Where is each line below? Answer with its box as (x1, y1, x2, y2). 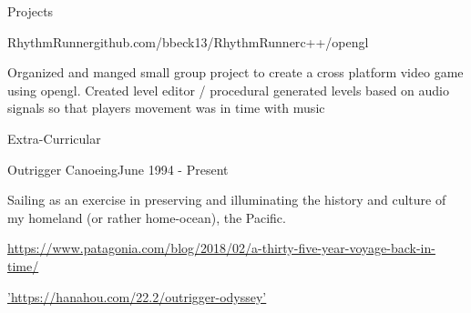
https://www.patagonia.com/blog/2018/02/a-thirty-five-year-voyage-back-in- (7, 238, 435, 257)
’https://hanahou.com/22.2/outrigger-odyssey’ (7, 287, 267, 306)
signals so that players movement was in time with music (7, 98, 325, 117)
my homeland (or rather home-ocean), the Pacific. (7, 207, 286, 227)
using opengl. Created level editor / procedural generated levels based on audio (7, 80, 449, 99)
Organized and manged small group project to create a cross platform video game (7, 63, 464, 82)
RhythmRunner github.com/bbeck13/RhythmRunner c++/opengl (7, 32, 369, 51)
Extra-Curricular (7, 128, 101, 147)
